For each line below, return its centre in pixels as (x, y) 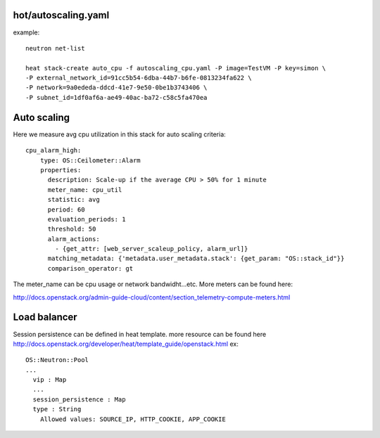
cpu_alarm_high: (53, 150)
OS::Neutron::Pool (57, 360)
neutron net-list (55, 48)
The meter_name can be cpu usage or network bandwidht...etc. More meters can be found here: (153, 284)
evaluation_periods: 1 (87, 219)
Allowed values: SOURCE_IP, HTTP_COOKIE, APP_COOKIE (133, 419)
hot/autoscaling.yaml (61, 15)
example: (26, 32)
